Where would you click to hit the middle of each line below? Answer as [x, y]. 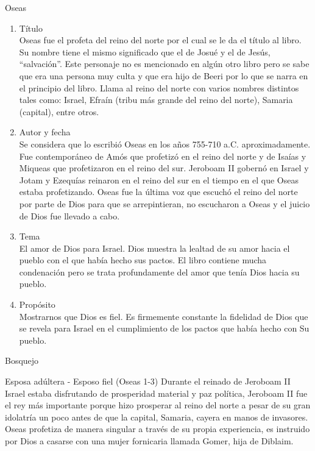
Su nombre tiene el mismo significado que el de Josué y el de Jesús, [145, 51]
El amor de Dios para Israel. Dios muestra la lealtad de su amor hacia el [154, 248]
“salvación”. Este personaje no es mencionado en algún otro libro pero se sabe [164, 64]
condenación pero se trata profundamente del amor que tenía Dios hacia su [159, 272]
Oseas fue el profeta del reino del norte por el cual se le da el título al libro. [160, 40]
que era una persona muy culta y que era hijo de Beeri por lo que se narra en [164, 75]
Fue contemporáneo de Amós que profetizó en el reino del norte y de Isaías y [163, 156]
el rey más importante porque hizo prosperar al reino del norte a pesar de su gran [158, 405]
